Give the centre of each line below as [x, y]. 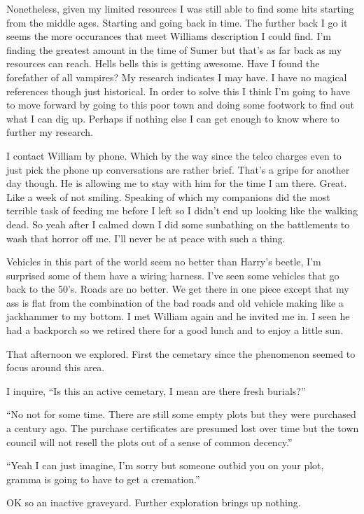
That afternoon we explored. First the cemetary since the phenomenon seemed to [181, 353]
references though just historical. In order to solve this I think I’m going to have [178, 91]
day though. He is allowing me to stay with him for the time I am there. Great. [177, 183]
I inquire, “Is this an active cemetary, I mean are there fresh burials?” [156, 390]
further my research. [50, 132]
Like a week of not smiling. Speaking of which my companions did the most [168, 196]
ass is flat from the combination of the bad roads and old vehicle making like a [175, 302]
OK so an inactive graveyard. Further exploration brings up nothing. [154, 502]
